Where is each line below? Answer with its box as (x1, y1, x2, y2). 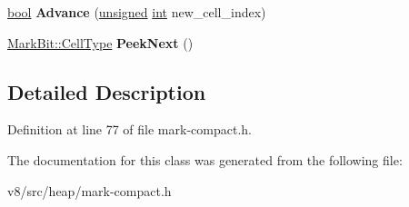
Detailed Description (7, 77, 206, 105)
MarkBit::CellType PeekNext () (7, 33, 194, 52)
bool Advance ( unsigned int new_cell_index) (7, 3, 266, 21)
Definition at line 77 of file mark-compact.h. (7, 120, 252, 139)
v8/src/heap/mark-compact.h (7, 181, 172, 200)
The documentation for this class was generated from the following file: (7, 150, 403, 169)
